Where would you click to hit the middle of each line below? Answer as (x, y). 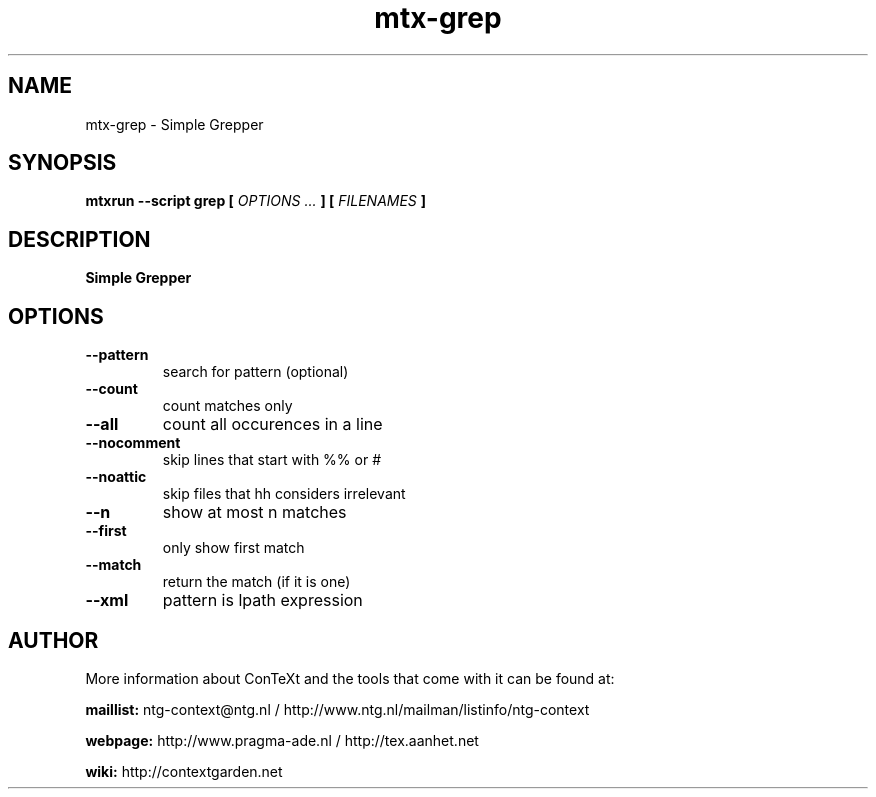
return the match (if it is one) (256, 582)
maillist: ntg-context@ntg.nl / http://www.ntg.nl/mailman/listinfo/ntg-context (337, 709)
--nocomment (133, 443)
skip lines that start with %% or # (271, 460)
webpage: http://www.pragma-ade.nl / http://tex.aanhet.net (282, 740)
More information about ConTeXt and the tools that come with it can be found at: (350, 678)
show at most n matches (254, 512)
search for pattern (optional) (255, 372)
